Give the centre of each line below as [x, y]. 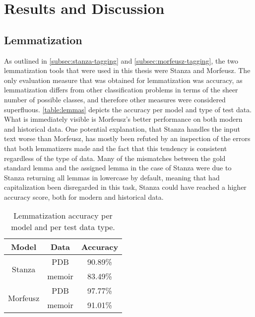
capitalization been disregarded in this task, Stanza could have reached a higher [125, 187]
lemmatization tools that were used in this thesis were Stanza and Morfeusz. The [127, 70]
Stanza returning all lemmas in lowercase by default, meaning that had [112, 177]
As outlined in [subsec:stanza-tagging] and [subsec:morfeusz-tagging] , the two [121, 60]
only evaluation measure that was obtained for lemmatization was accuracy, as [123, 80]
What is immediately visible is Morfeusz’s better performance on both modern [123, 119]
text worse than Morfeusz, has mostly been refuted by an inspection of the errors [127, 138]
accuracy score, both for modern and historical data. [84, 197]
